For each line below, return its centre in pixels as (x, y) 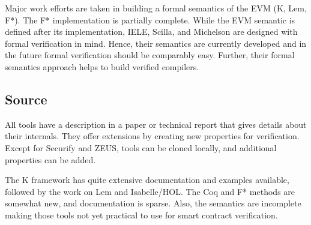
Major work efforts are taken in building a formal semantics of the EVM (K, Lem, (156, 8)
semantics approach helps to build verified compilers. (102, 66)
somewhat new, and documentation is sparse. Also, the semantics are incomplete (153, 203)
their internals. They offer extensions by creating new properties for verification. (152, 136)
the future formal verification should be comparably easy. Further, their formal (150, 55)
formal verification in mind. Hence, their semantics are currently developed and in (156, 43)
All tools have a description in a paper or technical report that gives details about (156, 124)
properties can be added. (50, 159)
